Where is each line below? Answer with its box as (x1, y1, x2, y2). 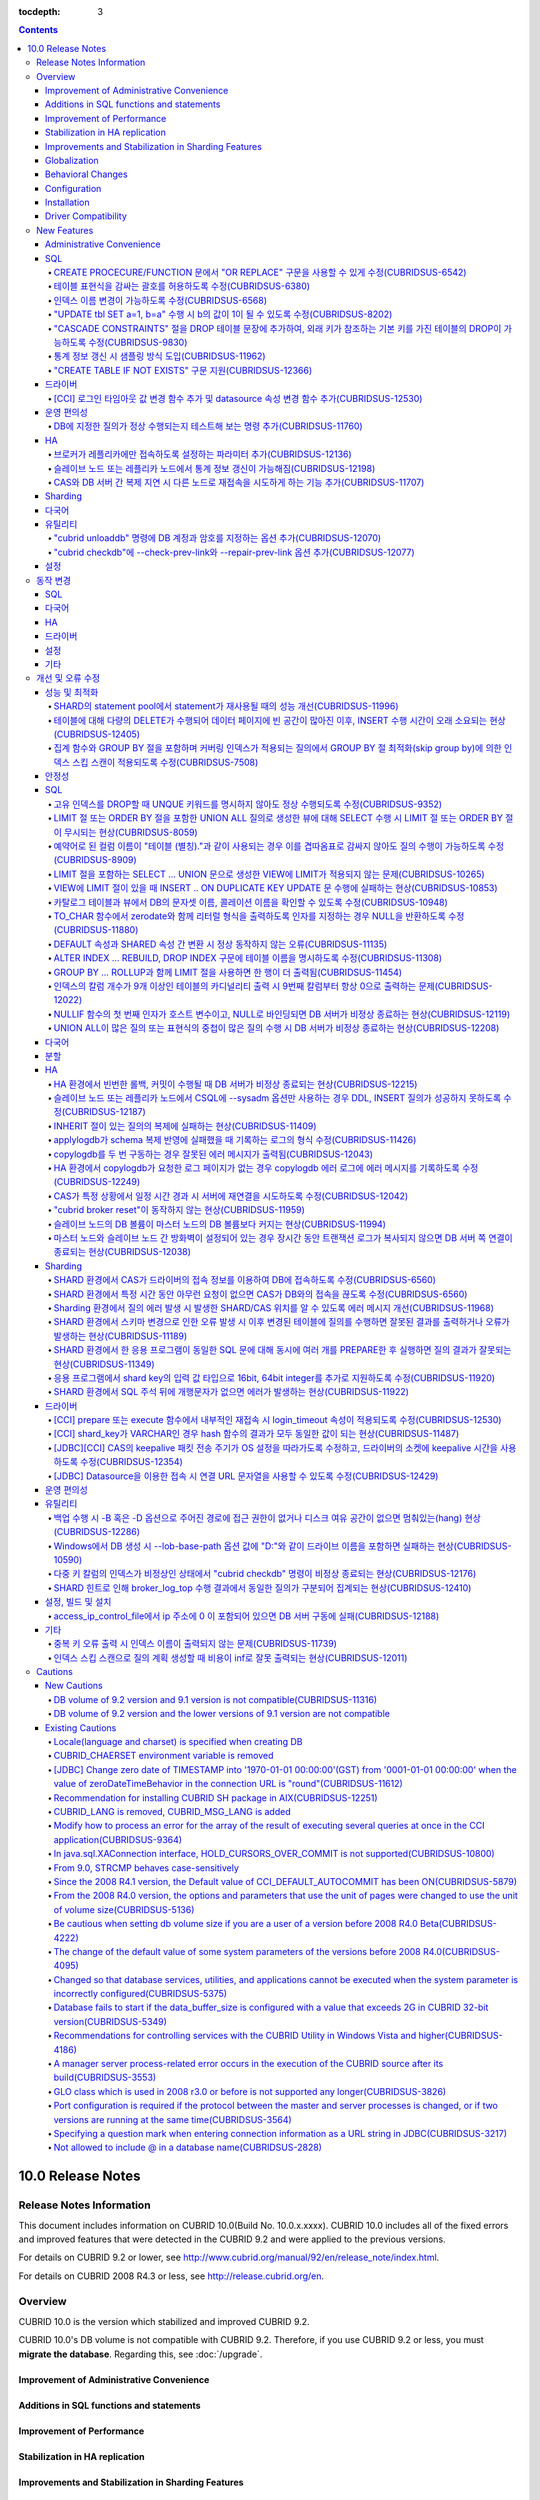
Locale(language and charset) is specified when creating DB (53, 1736, 303, 1748)
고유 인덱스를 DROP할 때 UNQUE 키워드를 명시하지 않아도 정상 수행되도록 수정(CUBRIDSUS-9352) (53, 798, 443, 810)
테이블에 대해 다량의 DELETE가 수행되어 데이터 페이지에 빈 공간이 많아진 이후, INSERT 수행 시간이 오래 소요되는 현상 (53, 714, 506, 726)
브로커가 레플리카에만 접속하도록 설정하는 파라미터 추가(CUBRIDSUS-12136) (53, 448, 352, 460)
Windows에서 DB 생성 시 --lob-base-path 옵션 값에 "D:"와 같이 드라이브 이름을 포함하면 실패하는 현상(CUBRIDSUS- (53, 1540, 512, 1552)
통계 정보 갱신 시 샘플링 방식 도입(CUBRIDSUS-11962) (53, 350, 266, 362)
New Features (36, 224, 94, 236)
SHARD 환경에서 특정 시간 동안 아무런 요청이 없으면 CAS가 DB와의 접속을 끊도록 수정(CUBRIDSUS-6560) (53, 1288, 468, 1300)
